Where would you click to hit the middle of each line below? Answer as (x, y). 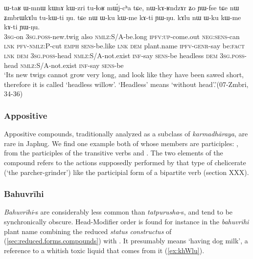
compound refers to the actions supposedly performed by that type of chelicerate (125, 162)
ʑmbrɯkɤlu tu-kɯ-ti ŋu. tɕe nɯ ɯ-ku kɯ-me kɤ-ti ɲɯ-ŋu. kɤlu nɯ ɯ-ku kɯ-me (123, 17)
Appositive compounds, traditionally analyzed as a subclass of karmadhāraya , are (126, 134)
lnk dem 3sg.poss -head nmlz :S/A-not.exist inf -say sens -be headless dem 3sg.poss (124, 55)
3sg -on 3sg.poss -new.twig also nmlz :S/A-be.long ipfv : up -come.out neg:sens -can (122, 36)
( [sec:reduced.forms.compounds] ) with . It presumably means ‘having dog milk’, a (126, 241)
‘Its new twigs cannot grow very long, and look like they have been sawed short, (124, 75)
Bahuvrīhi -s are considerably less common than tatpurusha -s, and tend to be (118, 212)
